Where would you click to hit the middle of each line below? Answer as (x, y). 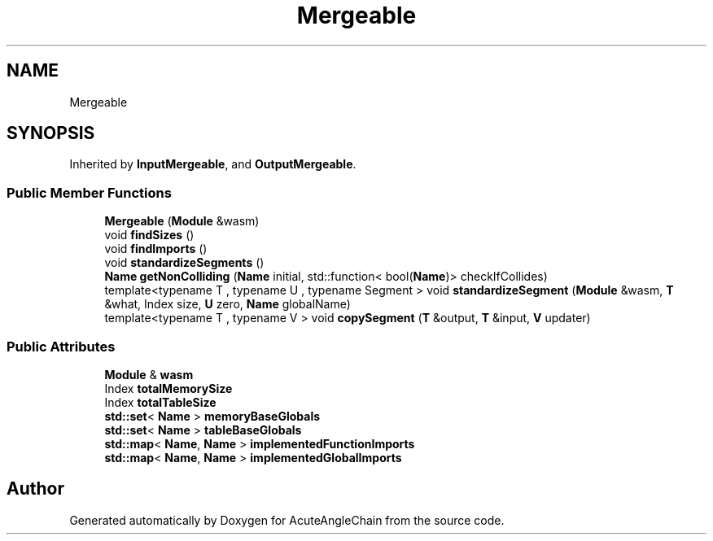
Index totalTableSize (160, 402)
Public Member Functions (89, 192)
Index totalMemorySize (168, 388)
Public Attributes (61, 346)
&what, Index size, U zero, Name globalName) (227, 304)
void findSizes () (149, 235)
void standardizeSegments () (184, 263)
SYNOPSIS (51, 133)
